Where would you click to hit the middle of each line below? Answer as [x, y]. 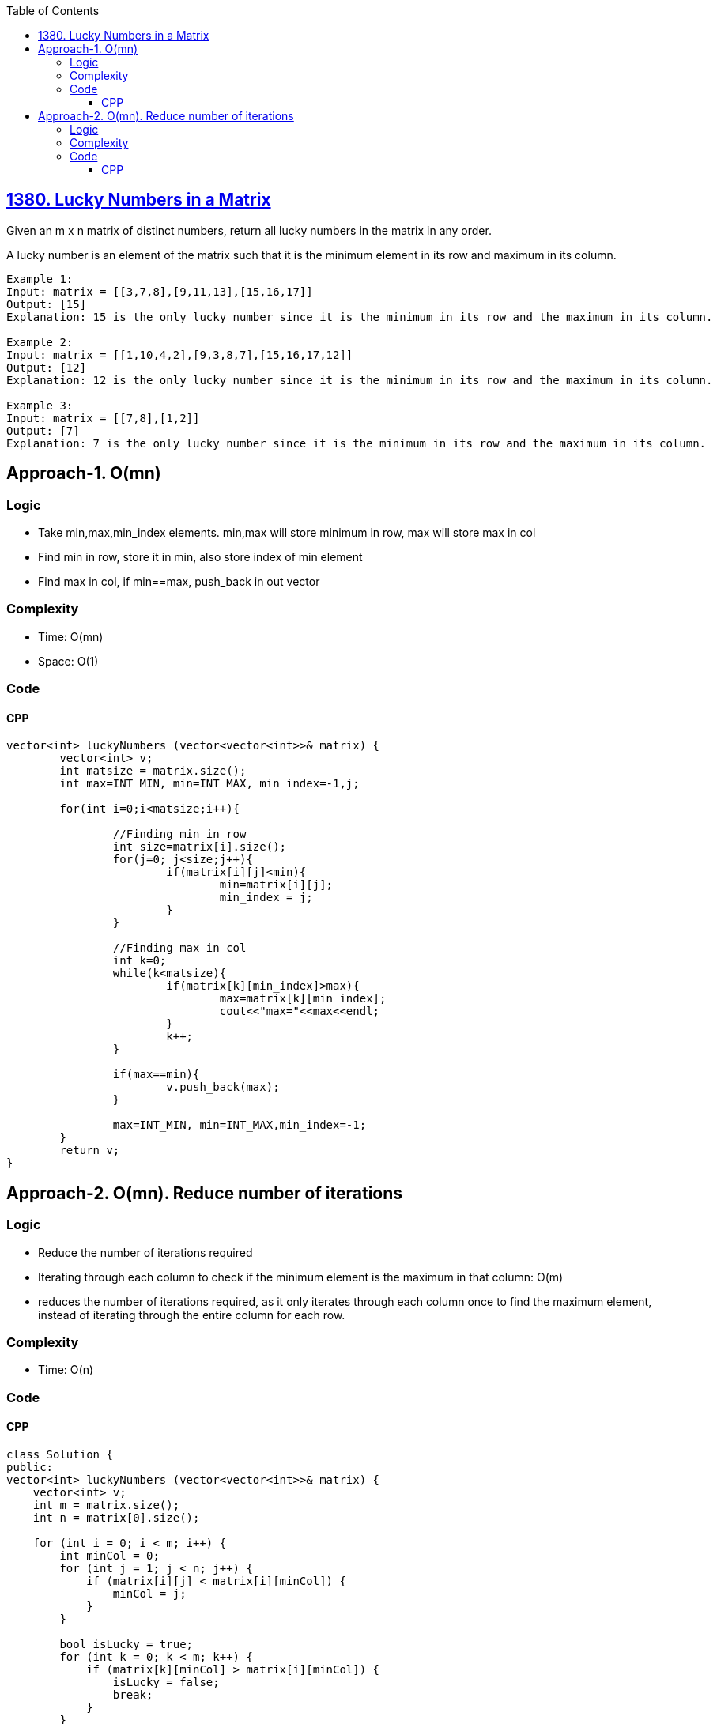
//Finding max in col [179, 948]
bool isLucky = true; [126, 1644]
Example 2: [40, 342]
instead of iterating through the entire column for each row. [192, 1315]
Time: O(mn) [71, 636]
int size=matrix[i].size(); [200, 847]
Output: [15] [47, 304]
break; [133, 1694]
